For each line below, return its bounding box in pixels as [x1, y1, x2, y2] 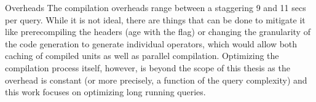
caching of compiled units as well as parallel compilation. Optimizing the [5, 49, 279, 62]
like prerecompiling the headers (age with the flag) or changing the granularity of [5, 25, 310, 38]
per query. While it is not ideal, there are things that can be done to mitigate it [5, 13, 306, 26]
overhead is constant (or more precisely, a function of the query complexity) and [5, 73, 307, 86]
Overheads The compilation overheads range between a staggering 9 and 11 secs [5, 1, 306, 14]
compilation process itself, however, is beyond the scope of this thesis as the [5, 61, 290, 74]
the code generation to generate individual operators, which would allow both [5, 37, 298, 50]
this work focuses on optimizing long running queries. [5, 85, 206, 98]
